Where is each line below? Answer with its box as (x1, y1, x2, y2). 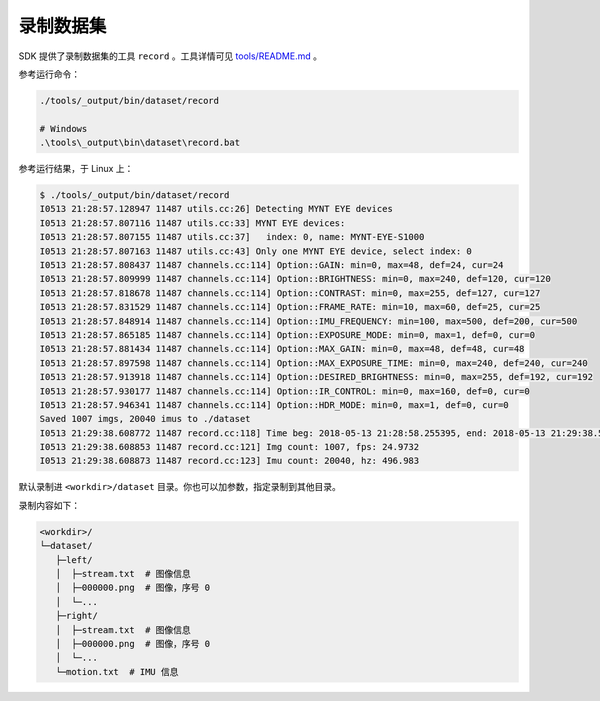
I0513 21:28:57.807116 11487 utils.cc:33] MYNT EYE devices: (39, 217, 346, 229)
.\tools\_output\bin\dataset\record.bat (39, 137, 240, 149)
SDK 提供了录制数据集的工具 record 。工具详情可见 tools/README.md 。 (18, 50, 322, 62)
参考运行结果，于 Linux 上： (18, 163, 134, 175)
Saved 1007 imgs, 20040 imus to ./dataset (39, 413, 251, 425)
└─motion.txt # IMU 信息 (55, 666, 179, 677)
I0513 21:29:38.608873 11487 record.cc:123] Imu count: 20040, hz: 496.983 (39, 455, 420, 467)
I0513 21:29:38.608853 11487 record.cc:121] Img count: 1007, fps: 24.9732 (39, 441, 420, 453)
